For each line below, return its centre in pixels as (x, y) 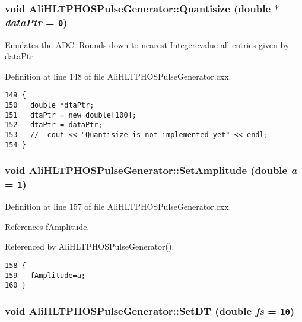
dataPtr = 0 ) (36, 22)
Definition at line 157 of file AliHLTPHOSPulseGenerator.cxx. (118, 206)
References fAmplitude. (47, 226)
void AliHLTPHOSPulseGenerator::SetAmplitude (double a (151, 170)
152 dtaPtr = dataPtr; (54, 125)
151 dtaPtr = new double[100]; (71, 115)
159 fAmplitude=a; (45, 275)
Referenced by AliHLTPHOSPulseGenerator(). (90, 246)
